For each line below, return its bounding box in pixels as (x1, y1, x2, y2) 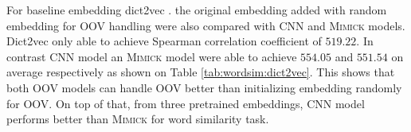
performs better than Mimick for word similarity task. (6, 111, 269, 127)
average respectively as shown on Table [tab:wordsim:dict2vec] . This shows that (6, 64, 395, 80)
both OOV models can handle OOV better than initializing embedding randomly (6, 79, 402, 95)
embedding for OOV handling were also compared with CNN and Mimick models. (6, 17, 405, 33)
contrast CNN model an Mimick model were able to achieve (6, 48, 297, 64)
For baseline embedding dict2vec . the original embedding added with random (6, 2, 387, 17)
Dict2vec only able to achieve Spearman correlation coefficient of (6, 33, 322, 49)
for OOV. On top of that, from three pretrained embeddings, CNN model (6, 95, 365, 111)
